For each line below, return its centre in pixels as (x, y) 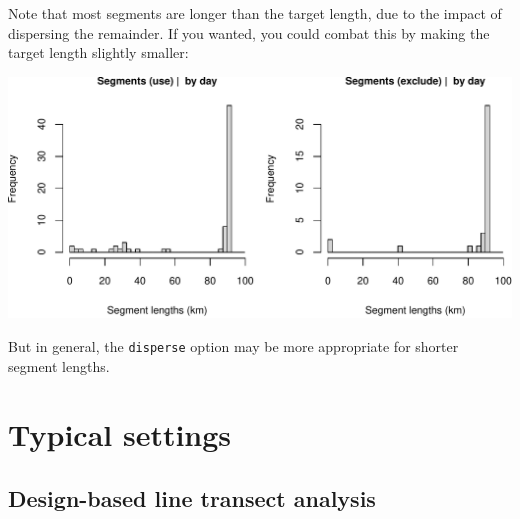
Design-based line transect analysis (192, 498)
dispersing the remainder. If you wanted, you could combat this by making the (249, 32)
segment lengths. (59, 365)
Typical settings (120, 434)
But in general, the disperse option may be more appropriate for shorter (233, 346)
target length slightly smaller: (98, 52)
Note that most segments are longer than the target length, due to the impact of (255, 13)
